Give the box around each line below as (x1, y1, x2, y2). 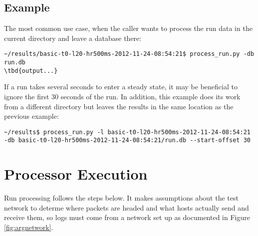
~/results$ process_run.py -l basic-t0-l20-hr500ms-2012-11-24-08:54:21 (4, 128, 251, 136)
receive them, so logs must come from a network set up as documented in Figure (4, 212, 250, 223)
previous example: (4, 111, 59, 121)
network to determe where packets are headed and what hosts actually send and (4, 202, 249, 213)
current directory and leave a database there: (4, 32, 142, 43)
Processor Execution (4, 164, 148, 184)
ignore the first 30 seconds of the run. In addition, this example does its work (4, 91, 241, 101)
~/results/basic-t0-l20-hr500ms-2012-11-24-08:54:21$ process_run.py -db (4, 50, 255, 58)
